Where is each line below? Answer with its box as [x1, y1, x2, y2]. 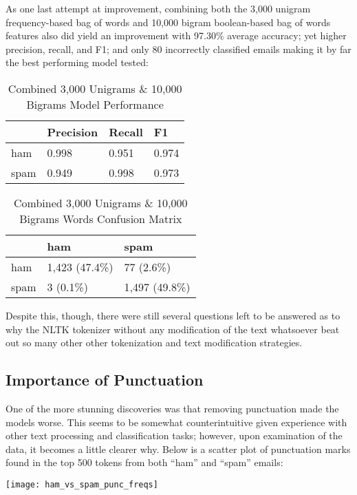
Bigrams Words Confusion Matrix [19, 210, 182, 227]
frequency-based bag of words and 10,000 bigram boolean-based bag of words [6, 14, 331, 29]
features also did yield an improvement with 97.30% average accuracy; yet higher [6, 28, 347, 43]
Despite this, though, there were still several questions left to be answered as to [6, 308, 340, 322]
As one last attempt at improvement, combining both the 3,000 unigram [6, 1, 311, 15]
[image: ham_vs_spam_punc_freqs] [6, 479, 158, 489]
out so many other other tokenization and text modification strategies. [6, 335, 303, 350]
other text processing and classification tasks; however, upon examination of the [6, 428, 343, 443]
